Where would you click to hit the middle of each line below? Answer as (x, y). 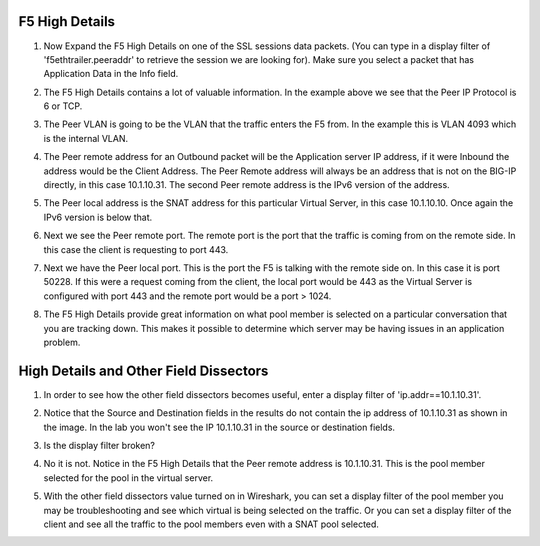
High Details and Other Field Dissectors (143, 370)
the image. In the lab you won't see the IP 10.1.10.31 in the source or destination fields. (219, 427)
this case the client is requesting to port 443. (136, 249)
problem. (62, 342)
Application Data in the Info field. (111, 74)
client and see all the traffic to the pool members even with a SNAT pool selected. (211, 524)
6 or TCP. (63, 106)
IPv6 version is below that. (98, 217)
